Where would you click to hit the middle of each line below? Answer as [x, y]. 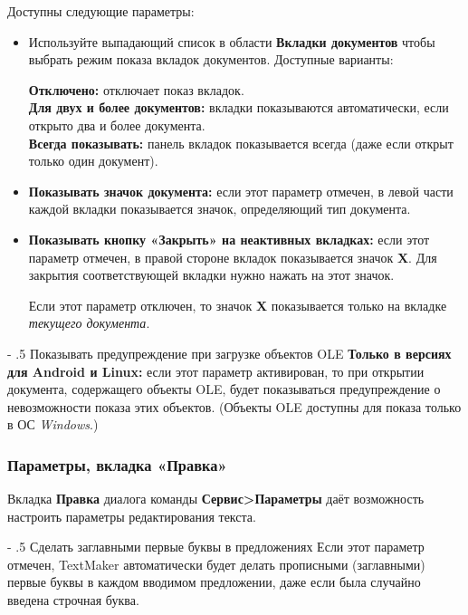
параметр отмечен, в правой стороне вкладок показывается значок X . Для [233, 257]
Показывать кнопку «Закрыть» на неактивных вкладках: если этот [229, 239]
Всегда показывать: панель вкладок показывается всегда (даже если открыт [241, 143]
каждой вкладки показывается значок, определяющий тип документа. [220, 209]
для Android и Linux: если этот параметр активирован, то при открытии [216, 371]
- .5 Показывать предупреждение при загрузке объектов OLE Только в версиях [229, 353]
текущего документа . [89, 323]
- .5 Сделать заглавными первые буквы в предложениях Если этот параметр [216, 547]
